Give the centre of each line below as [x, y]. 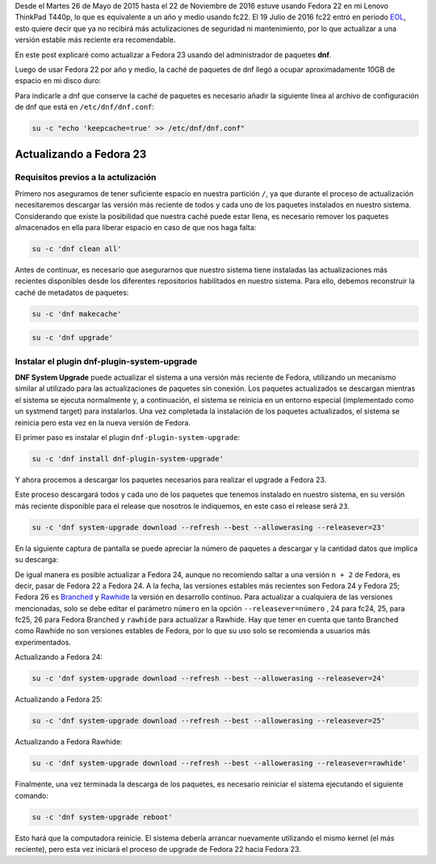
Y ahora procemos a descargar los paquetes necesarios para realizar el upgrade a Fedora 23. [171, 480]
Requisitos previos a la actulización [86, 178]
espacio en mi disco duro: [58, 81]
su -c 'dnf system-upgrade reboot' [102, 817]
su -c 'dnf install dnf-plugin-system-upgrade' [128, 459]
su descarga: [37, 560]
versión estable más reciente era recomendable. [95, 40]
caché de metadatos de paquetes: [72, 292]
